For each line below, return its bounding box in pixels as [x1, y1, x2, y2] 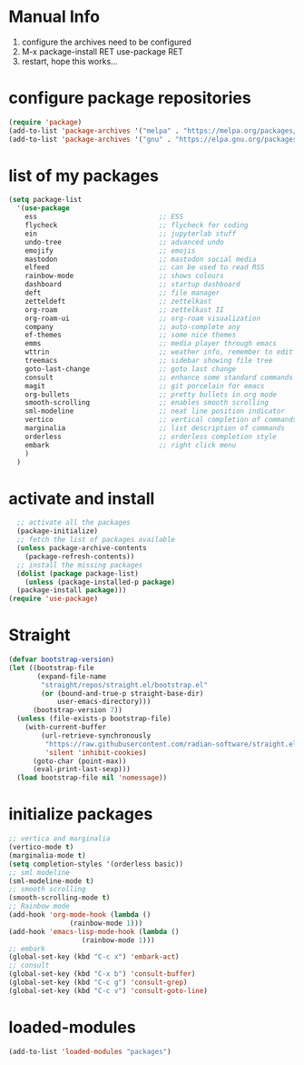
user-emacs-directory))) [56, 698, 152, 707]
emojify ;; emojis [25, 246, 196, 256]
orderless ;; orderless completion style [25, 432, 278, 441]
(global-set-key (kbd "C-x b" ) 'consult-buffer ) [8, 970, 196, 979]
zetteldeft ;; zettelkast [25, 296, 212, 306]
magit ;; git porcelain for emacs [25, 381, 265, 390]
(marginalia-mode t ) [8, 850, 87, 860]
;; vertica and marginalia [8, 834, 111, 843]
